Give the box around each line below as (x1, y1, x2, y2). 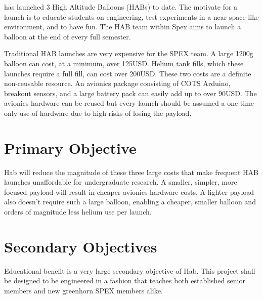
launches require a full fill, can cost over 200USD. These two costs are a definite (4, 68, 251, 78)
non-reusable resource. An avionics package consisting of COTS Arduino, (4, 78, 231, 89)
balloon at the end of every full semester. (4, 31, 131, 41)
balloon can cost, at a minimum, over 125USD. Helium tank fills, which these (4, 58, 244, 68)
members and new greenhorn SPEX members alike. (4, 285, 163, 295)
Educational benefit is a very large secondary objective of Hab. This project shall (4, 265, 255, 276)
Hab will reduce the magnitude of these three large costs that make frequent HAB (4, 166, 258, 177)
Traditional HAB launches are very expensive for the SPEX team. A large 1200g (4, 48, 253, 59)
